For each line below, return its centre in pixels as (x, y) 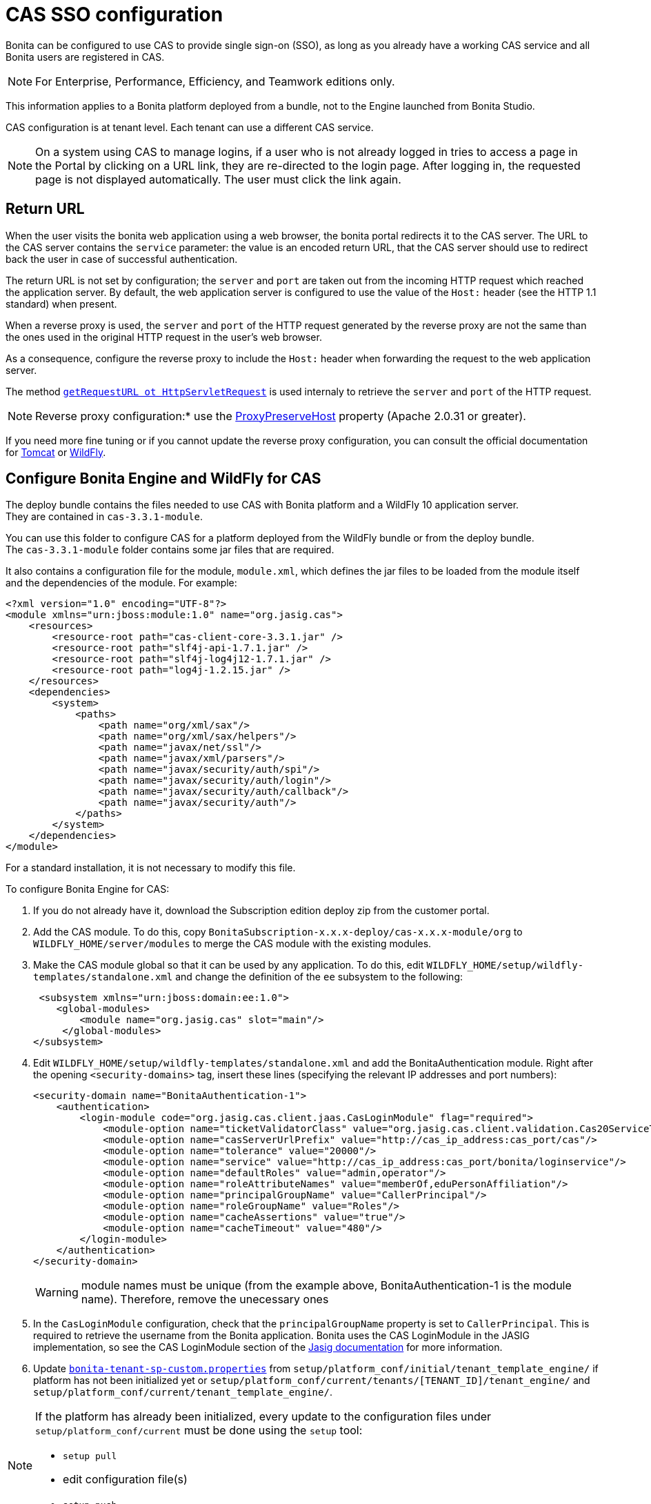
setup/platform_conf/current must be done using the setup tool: (199, 1431)
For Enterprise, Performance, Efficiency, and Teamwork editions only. (215, 81)
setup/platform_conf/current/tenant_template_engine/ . (183, 1392)
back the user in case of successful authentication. (122, 259)
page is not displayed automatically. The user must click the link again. (218, 179)
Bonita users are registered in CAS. (85, 57)
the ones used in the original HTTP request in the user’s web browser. (164, 337)
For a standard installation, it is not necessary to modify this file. (151, 868)
